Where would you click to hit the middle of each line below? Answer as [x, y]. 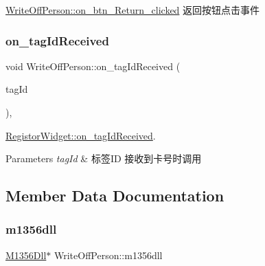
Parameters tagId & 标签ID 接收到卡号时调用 [104, 158]
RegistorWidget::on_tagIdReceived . [81, 135]
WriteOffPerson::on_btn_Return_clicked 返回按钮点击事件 [133, 10]
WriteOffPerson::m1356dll [108, 255]
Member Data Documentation [115, 196]
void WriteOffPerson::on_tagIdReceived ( [93, 66]
